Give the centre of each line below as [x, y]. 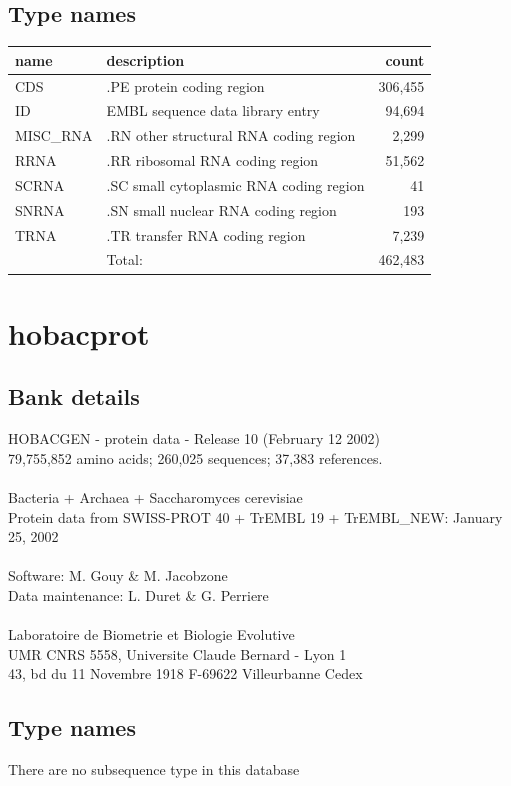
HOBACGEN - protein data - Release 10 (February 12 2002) [194, 438]
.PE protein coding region [185, 85]
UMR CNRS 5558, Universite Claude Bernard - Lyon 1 [177, 653]
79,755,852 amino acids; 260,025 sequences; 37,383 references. [195, 457]
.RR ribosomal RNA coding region [212, 160]
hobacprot [79, 332]
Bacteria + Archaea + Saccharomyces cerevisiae [155, 496]
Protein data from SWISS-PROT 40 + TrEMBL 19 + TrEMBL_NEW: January [255, 516]
